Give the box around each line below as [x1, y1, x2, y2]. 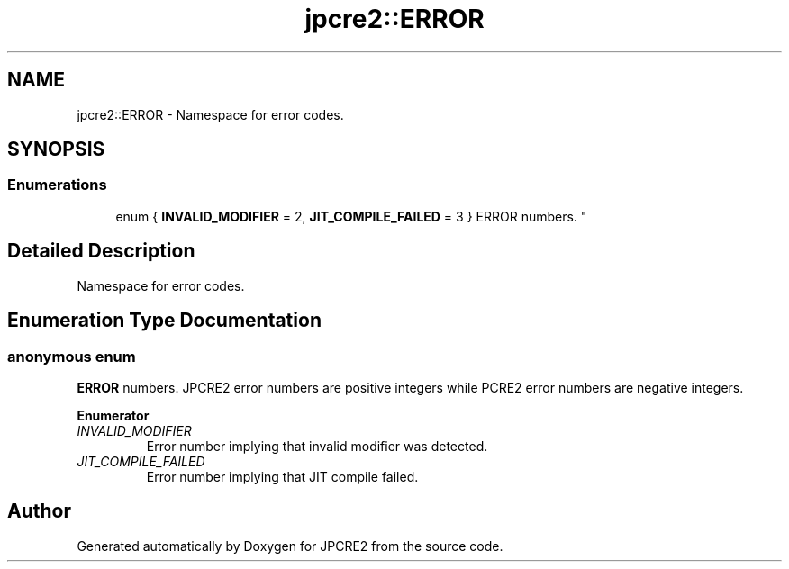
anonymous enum [7, 347, 136, 366]
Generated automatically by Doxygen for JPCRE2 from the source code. [77, 537, 503, 554]
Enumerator [77, 407, 150, 423]
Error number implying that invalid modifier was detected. [146, 438, 488, 454]
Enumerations [7, 176, 107, 194]
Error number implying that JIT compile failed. [146, 468, 419, 484]
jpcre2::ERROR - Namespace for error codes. [77, 106, 344, 122]
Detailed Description [7, 239, 195, 263]
